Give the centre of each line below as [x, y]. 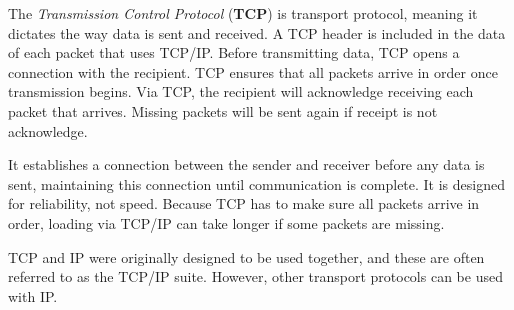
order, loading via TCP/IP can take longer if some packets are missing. [226, 222]
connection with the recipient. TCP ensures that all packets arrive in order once [253, 71]
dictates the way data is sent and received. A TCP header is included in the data [257, 32]
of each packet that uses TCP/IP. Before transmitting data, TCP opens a [234, 52]
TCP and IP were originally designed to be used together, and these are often [246, 256]
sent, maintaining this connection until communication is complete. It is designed [256, 183]
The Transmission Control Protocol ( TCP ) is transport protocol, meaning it [243, 13]
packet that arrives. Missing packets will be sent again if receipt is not [223, 110]
